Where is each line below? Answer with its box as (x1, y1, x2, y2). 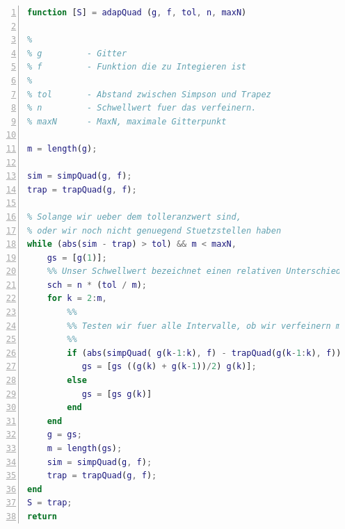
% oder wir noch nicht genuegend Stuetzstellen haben (27, 225, 282, 236)
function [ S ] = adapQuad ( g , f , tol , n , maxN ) (27, 8, 247, 17)
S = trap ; (27, 498, 72, 508)
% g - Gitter (27, 48, 127, 58)
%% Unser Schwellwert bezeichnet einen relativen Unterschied (47, 266, 342, 277)
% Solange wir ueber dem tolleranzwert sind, (27, 211, 241, 222)
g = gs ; (47, 430, 82, 440)
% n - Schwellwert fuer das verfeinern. (27, 103, 257, 113)
